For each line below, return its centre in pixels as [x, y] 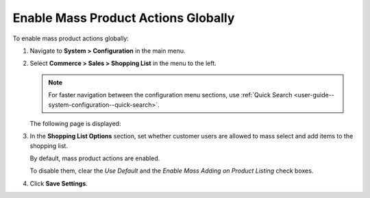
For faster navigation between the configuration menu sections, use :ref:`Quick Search [170, 95]
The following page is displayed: [75, 123]
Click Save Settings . [59, 183]
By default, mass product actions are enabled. [95, 158]
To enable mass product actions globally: [71, 38]
